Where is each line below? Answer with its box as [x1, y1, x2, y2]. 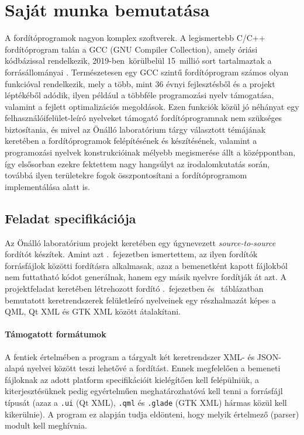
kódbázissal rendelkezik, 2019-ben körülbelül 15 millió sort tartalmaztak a [5, 54, 272, 67]
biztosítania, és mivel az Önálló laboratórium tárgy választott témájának [5, 123, 266, 135]
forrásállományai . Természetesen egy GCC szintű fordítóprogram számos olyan [5, 65, 289, 78]
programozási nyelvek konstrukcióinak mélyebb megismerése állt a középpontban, [5, 146, 296, 158]
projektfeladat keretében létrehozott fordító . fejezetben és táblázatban [5, 282, 264, 295]
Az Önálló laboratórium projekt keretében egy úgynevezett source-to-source [5, 236, 276, 248]
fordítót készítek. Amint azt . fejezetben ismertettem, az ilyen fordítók [5, 248, 258, 260]
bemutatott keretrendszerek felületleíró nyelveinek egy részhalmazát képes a [5, 294, 276, 306]
